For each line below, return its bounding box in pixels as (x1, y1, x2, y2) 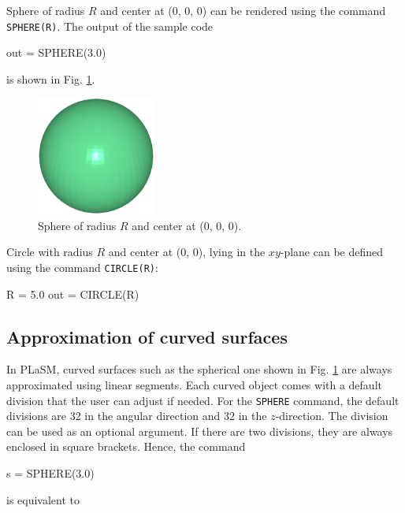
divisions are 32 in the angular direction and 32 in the (6, 407, 267, 424)
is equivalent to (6, 491, 80, 507)
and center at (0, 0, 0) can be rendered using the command (100, 2, 386, 18)
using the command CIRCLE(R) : (6, 258, 158, 275)
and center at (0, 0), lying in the (108, 243, 266, 260)
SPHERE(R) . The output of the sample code (6, 17, 214, 34)
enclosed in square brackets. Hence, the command (6, 438, 246, 455)
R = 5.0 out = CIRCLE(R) (6, 285, 139, 302)
